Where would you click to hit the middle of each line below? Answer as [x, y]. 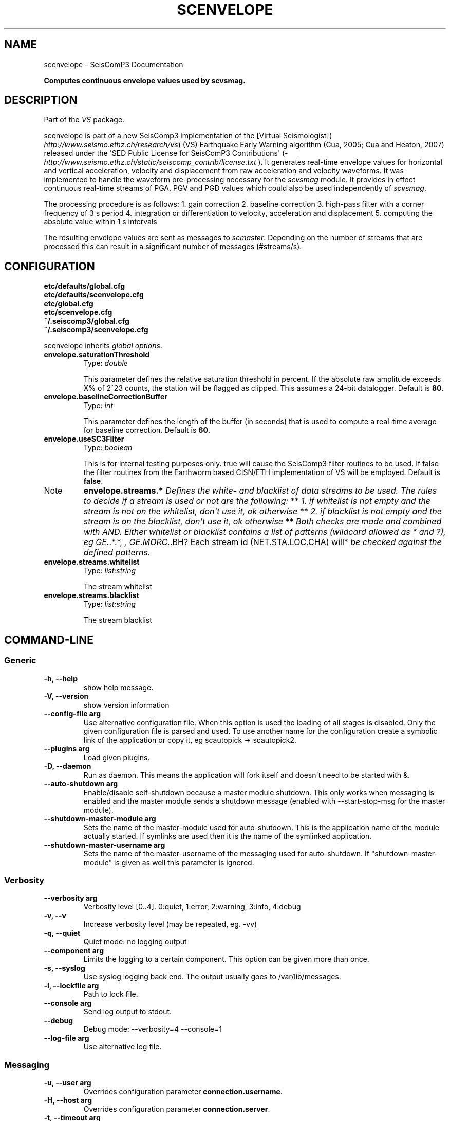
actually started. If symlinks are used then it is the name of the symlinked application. [228, 836]
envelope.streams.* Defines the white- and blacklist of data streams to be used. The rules [260, 491]
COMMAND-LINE [49, 640]
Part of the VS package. [84, 120]
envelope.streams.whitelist [92, 562]
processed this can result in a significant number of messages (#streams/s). [173, 247]
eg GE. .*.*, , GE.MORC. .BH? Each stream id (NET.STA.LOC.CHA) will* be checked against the [262, 542]
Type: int [98, 406]
